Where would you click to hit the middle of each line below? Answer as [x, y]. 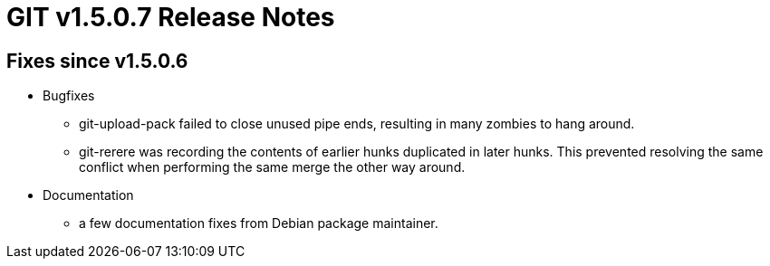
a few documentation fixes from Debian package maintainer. [259, 223]
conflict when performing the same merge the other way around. [272, 167]
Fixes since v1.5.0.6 [97, 61]
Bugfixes [69, 96]
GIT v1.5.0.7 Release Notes [171, 17]
